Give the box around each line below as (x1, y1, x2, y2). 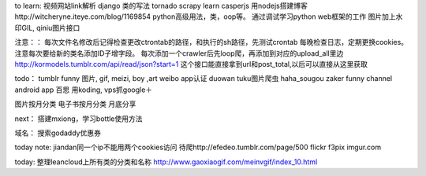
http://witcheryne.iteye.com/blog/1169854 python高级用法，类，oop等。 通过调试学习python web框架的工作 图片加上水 (14, 12, 403, 21)
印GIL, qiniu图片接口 (14, 23, 80, 32)
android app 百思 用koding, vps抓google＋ (14, 85, 153, 94)
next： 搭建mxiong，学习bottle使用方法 (14, 114, 143, 123)
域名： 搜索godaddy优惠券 (14, 128, 102, 137)
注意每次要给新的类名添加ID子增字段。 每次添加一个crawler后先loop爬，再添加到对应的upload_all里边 (14, 48, 344, 58)
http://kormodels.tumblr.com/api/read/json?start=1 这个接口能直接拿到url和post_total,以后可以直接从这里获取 (14, 59, 368, 68)
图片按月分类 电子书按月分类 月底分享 (14, 99, 136, 109)
